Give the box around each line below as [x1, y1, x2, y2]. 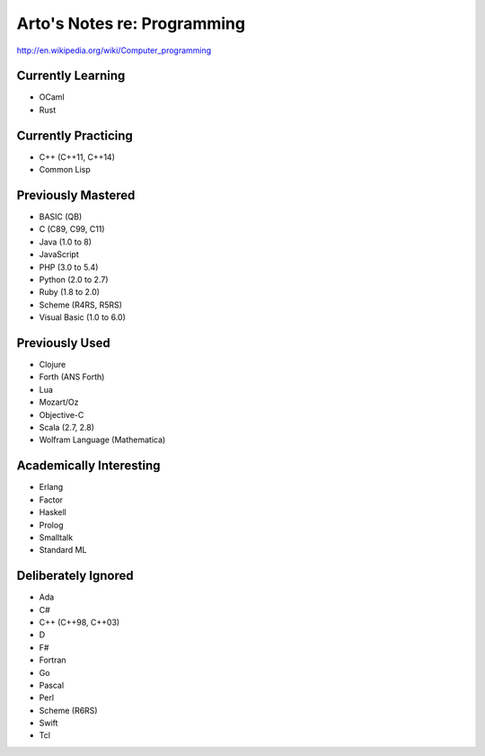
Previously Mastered [16, 187, 136, 202]
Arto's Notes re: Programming [16, 13, 246, 33]
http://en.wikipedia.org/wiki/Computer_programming [16, 45, 212, 56]
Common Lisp [39, 165, 92, 175]
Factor [39, 494, 63, 505]
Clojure [39, 360, 66, 370]
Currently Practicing [16, 128, 134, 143]
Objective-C [39, 409, 84, 420]
